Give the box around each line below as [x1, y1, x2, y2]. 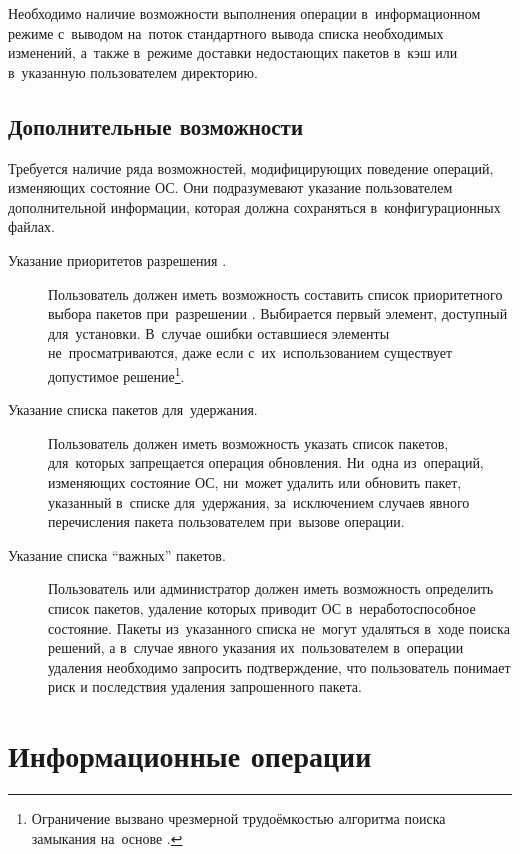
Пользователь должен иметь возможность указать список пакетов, [48, 432, 449, 453]
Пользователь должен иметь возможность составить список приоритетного [48, 283, 503, 304]
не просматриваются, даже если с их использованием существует [48, 342, 453, 363]
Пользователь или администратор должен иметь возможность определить [48, 578, 494, 599]
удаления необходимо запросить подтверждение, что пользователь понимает [48, 656, 511, 677]
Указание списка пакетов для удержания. [8, 399, 258, 420]
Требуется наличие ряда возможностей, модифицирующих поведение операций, [8, 157, 494, 178]
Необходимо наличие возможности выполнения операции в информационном [8, 3, 481, 23]
